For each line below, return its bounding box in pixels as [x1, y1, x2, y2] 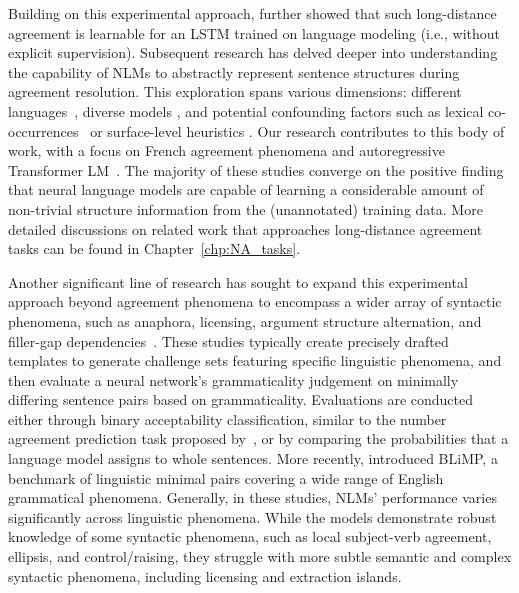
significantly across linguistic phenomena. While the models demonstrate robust [8, 506, 497, 527]
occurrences [8, 120, 79, 141]
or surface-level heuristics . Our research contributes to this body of [90, 120, 505, 141]
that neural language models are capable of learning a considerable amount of [8, 179, 484, 200]
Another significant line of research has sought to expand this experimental [8, 271, 468, 292]
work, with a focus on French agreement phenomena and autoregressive [8, 140, 445, 161]
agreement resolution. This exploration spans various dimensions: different [8, 81, 462, 102]
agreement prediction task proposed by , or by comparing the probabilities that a [8, 428, 509, 449]
